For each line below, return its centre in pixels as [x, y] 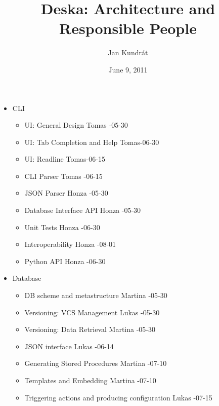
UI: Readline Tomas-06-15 [65, 159]
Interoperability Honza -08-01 [70, 244]
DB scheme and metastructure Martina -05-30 [96, 295]
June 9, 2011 [128, 69]
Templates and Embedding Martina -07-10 [90, 380]
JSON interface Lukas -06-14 [69, 346]
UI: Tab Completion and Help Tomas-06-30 [92, 142]
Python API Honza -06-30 [65, 261]
